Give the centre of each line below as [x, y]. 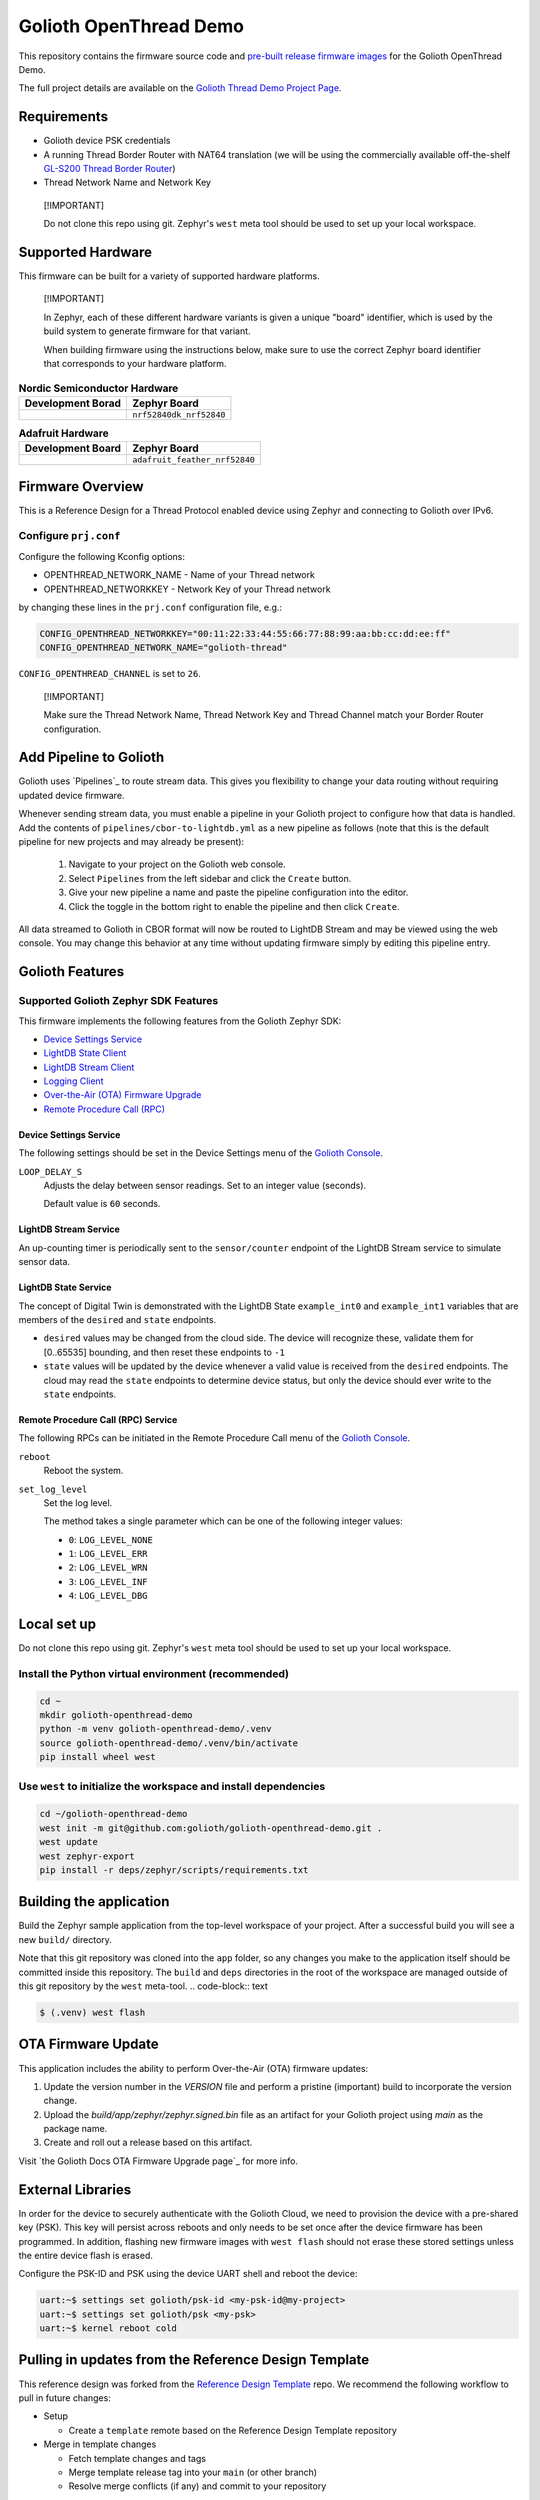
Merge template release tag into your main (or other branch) [193, 2472]
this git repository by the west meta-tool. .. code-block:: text [143, 1986]
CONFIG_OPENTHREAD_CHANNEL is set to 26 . [110, 674]
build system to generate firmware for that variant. [147, 331]
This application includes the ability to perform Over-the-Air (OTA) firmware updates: [193, 2068]
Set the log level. [78, 1502]
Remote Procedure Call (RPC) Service [98, 1419]
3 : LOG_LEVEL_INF [108, 1581]
